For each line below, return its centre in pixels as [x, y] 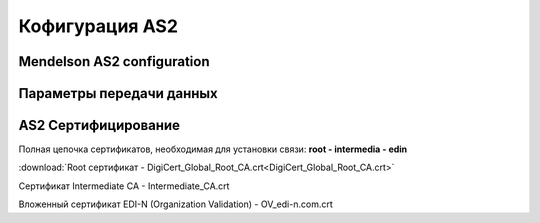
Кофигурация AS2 [98, 26]
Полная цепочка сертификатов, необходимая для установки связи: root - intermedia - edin [213, 149]
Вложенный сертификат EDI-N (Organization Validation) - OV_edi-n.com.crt [176, 204]
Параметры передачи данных [118, 93]
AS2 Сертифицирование [99, 125]
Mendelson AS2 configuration [114, 61]
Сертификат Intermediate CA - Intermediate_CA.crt [124, 186]
